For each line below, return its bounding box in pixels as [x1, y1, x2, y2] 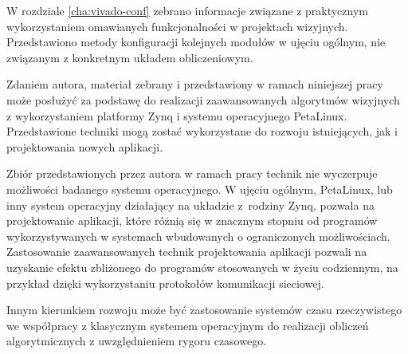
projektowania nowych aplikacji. [6, 138, 163, 155]
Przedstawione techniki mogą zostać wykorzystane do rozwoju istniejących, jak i [6, 123, 398, 140]
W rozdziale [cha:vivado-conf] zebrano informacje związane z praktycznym [6, 2, 368, 18]
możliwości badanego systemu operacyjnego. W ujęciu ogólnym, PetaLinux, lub [6, 180, 393, 197]
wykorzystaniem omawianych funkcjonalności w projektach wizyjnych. [6, 18, 348, 34]
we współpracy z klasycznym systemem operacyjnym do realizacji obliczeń [6, 317, 369, 333]
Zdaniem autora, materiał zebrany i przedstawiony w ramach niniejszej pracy [6, 76, 383, 92]
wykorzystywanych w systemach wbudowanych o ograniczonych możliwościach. [6, 227, 390, 244]
